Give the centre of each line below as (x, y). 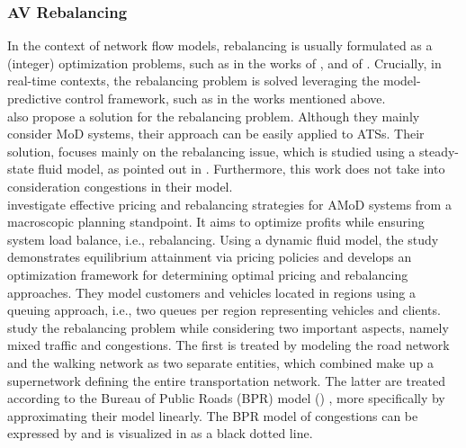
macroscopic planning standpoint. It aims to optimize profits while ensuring (216, 222)
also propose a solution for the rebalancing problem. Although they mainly (214, 116)
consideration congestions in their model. (120, 186)
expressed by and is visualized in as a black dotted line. (160, 433)
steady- (439, 151)
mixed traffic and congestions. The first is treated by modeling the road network (229, 345)
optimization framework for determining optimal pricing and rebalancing (208, 274)
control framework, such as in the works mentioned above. (225, 98)
